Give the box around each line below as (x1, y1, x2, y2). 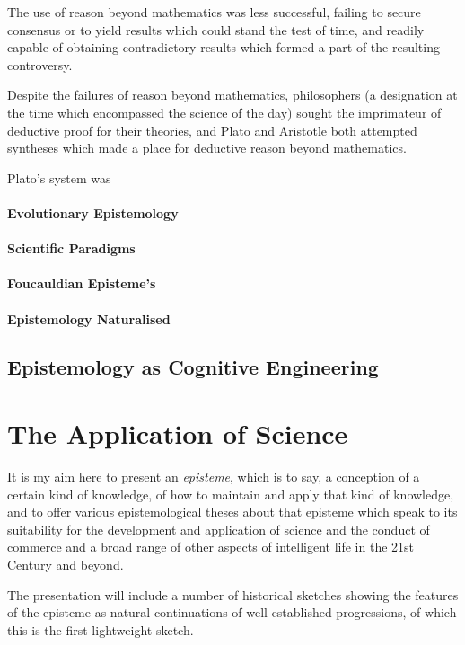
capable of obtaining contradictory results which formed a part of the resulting (7, 38, 440, 57)
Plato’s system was (7, 168, 111, 187)
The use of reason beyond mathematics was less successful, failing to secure (7, 3, 421, 21)
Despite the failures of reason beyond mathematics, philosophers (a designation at (7, 85, 458, 104)
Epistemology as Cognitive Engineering (7, 353, 379, 381)
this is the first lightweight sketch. (7, 620, 194, 639)
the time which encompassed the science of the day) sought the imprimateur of (7, 102, 442, 121)
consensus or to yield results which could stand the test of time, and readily (7, 20, 425, 39)
